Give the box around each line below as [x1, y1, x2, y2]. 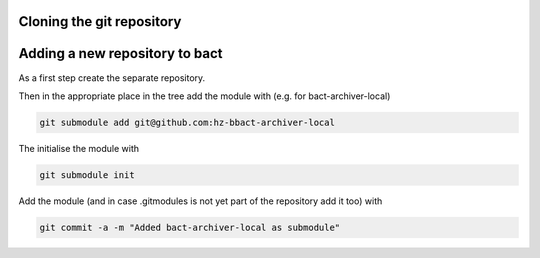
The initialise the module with [18, 142, 140, 154]
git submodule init [39, 169, 135, 180]
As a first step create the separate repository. [18, 71, 206, 84]
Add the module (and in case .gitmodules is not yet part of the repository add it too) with [18, 195, 383, 207]
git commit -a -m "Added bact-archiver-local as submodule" [39, 221, 341, 233]
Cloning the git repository [18, 13, 182, 30]
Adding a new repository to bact [18, 45, 223, 62]
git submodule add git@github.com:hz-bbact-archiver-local [39, 116, 335, 128]
